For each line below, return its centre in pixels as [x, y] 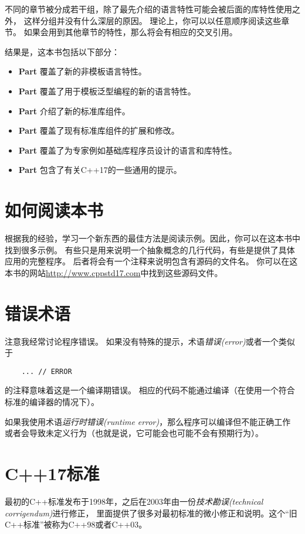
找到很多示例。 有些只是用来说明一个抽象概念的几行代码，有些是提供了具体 [150, 249]
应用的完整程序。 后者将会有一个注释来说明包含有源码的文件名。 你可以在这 [151, 261]
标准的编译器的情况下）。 [52, 402]
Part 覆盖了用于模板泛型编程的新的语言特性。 [107, 91]
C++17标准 [52, 473]
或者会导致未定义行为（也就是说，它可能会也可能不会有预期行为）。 [134, 433]
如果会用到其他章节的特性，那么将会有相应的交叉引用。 [131, 32]
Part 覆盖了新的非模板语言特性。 [82, 71]
